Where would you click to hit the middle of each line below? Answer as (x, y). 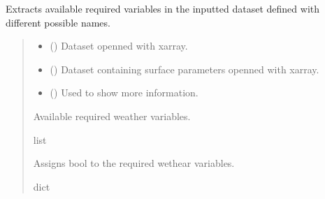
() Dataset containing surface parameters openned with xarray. (185, 69)
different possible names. (58, 22)
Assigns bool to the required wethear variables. (134, 163)
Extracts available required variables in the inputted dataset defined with (163, 8)
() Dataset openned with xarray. (119, 46)
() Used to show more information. (124, 93)
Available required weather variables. (112, 116)
